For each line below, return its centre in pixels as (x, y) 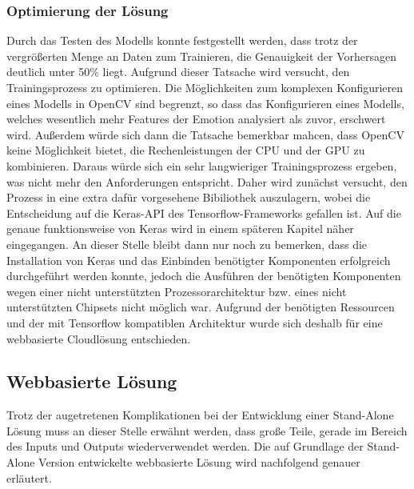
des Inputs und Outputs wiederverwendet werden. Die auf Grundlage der (185, 446)
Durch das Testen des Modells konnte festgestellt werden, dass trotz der (182, 40)
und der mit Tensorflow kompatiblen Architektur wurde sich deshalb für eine (195, 322)
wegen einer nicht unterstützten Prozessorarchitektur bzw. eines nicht (177, 291)
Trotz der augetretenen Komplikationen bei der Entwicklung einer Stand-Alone (200, 415)
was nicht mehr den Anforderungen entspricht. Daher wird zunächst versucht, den (207, 181)
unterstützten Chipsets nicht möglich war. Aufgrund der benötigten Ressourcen (201, 307)
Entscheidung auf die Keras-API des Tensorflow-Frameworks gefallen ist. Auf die (204, 212)
